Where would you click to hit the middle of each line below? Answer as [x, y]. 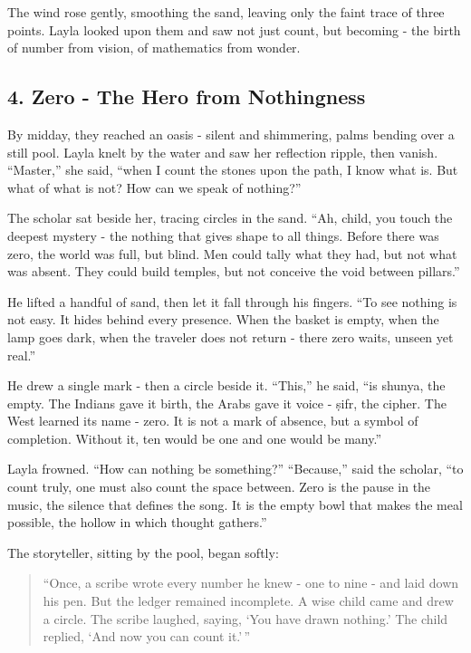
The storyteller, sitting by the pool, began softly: [143, 552]
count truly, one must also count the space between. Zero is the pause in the [219, 487]
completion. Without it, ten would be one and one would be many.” [195, 438]
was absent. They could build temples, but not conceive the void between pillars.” [234, 271]
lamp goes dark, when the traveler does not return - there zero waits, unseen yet [231, 336]
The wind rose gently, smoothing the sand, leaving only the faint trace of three [226, 12]
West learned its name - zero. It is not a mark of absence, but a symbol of [213, 421]
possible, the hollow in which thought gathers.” [137, 522]
